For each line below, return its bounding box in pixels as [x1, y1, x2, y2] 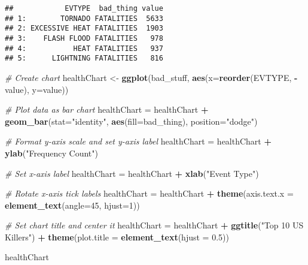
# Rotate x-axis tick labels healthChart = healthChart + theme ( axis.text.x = [5, 187, 294, 200]
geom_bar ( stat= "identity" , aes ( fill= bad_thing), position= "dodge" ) [5, 115, 258, 127]
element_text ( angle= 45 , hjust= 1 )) [5, 198, 140, 211]
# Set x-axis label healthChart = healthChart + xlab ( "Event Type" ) [5, 167, 259, 179]
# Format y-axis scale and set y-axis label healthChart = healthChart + [5, 135, 272, 147]
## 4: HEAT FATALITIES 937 [5, 44, 163, 53]
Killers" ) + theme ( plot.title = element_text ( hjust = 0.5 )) [5, 230, 229, 243]
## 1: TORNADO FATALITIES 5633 [5, 14, 163, 23]
